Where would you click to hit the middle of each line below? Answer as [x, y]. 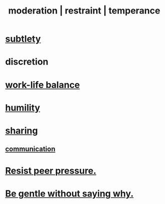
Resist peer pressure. [51, 171]
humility [23, 108]
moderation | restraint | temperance [84, 11]
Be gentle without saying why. [69, 193]
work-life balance [43, 85]
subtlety [23, 39]
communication [30, 149]
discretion [27, 62]
